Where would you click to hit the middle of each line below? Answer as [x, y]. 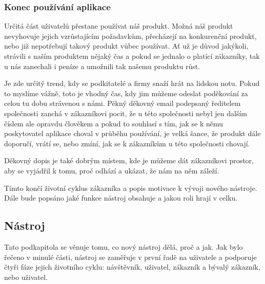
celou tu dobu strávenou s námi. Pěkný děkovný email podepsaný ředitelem [123, 103]
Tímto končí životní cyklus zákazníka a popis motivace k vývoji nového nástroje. [131, 188]
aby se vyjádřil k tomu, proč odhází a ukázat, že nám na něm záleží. [112, 170]
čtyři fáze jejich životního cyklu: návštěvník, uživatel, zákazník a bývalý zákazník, [132, 267]
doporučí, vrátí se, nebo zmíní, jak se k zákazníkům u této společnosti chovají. [127, 143]
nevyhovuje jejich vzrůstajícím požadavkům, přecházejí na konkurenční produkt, [130, 36]
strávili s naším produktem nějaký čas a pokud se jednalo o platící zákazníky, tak [132, 56]
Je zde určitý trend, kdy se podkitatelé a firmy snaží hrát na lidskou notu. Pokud [132, 83]
